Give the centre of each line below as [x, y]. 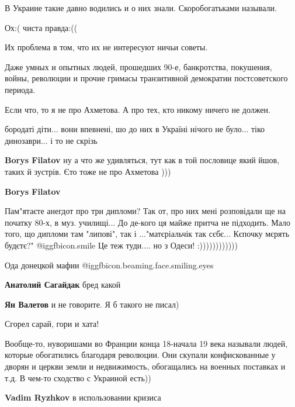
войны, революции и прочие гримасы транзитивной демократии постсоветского [146, 78]
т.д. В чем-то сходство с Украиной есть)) [78, 377]
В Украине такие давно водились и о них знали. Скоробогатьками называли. [141, 8]
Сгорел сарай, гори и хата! [52, 324]
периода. [20, 89]
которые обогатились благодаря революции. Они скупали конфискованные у [140, 355]
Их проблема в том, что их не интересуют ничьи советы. [106, 47]
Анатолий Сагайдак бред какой [63, 284]
